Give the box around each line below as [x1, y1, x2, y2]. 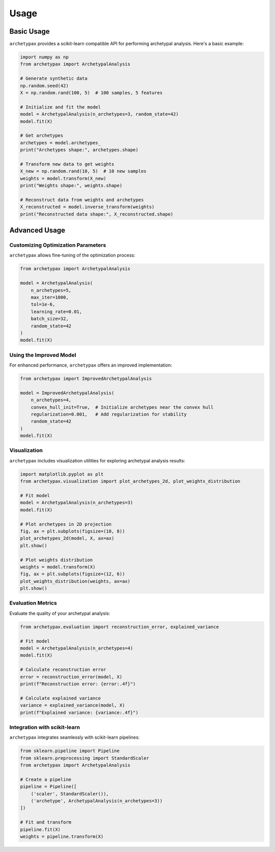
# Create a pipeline [20, 777, 71, 782]
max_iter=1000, [31, 294, 69, 300]
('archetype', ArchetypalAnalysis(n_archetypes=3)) [31, 798, 163, 804]
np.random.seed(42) [20, 83, 69, 89]
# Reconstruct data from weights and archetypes [20, 197, 144, 202]
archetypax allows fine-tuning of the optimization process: [9, 252, 135, 259]
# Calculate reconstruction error [20, 667, 106, 673]
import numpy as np [20, 54, 69, 60]
